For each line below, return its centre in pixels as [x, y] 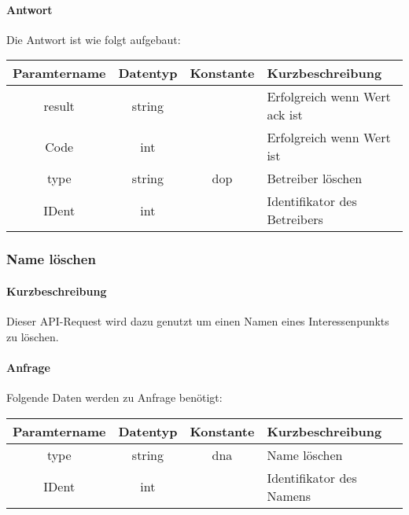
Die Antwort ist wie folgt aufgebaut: [94, 39]
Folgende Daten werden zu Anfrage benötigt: [114, 397]
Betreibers [295, 219]
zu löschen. [33, 336]
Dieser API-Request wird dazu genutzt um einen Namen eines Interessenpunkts [198, 321]
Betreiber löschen [315, 178]
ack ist [285, 115]
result [59, 105]
